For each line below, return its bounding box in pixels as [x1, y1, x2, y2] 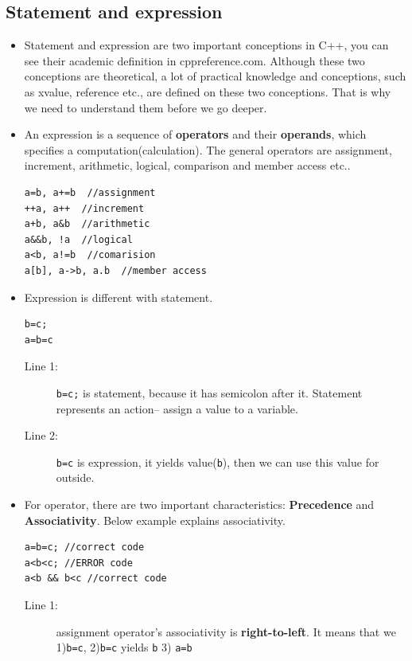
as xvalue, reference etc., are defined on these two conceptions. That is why [24, 83, 391, 100]
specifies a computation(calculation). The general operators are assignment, [24, 141, 392, 158]
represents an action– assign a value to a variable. [56, 400, 298, 417]
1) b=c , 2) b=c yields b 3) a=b [56, 639, 192, 655]
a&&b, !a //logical [24, 233, 133, 245]
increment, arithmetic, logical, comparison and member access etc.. [24, 157, 351, 174]
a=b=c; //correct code [24, 542, 145, 553]
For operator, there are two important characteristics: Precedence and [24, 495, 375, 512]
